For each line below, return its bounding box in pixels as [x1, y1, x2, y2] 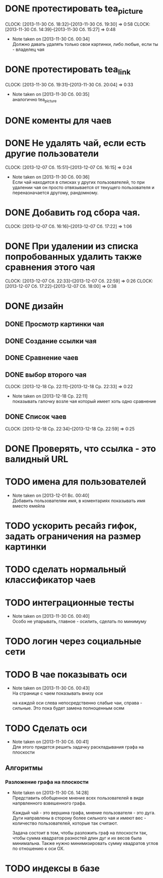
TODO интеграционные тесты [5, 597, 134, 608]
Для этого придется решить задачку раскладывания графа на [12, 744, 144, 750]
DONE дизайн [5, 301, 64, 312]
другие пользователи [5, 148, 99, 160]
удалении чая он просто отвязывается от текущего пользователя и [12, 184, 155, 190]
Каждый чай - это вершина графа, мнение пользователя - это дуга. [12, 810, 156, 816]
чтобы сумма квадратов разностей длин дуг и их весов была [12, 835, 142, 841]
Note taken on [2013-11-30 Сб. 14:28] [12, 790, 89, 796]
